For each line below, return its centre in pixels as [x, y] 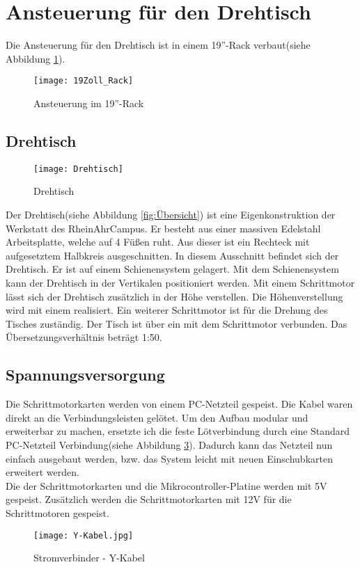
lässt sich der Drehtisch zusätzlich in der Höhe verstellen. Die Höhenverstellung [174, 296]
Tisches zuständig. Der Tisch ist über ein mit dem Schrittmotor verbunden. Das [177, 323]
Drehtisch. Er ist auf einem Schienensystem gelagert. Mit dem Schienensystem [172, 269]
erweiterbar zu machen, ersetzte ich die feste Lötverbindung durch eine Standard [178, 431]
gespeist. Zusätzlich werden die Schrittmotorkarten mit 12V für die [149, 499]
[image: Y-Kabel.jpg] [84, 535]
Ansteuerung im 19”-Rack [89, 103]
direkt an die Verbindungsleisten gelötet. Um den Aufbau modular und [157, 417]
